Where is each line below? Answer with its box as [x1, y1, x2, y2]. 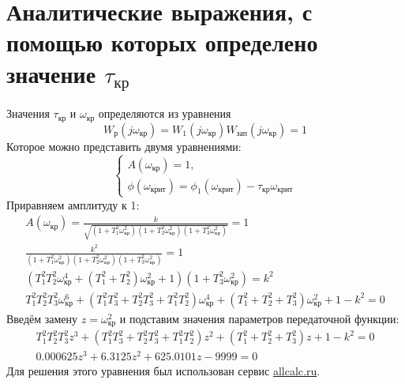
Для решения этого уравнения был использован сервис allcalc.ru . [6, 363, 321, 379]
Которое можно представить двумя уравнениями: [6, 137, 242, 154]
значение [6, 57, 96, 89]
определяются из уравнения [98, 105, 231, 122]
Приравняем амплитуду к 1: [6, 196, 140, 213]
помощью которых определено [6, 26, 318, 58]
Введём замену [6, 310, 78, 326]
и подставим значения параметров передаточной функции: [119, 310, 399, 326]
